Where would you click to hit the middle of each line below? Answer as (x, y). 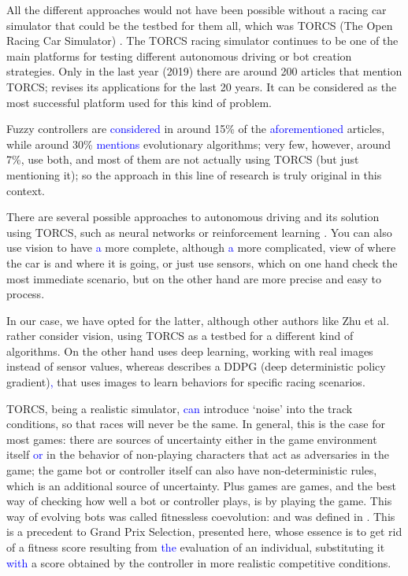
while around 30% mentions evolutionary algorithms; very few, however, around (199, 144)
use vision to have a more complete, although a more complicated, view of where (201, 247)
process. (26, 294)
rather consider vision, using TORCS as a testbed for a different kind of (180, 336)
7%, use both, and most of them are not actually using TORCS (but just (183, 159)
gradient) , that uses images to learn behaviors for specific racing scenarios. (186, 382)
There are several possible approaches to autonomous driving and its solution (193, 217)
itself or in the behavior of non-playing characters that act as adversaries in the (198, 454)
